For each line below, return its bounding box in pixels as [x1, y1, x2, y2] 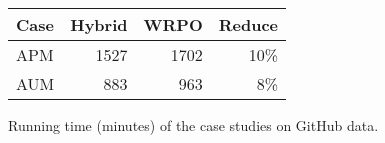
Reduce [218, 13, 279, 36]
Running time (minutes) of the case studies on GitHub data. [8, 115, 379, 135]
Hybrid [70, 13, 128, 36]
